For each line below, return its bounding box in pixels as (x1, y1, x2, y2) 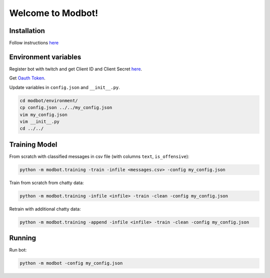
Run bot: (9, 247, 27, 253)
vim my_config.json (19, 111, 67, 117)
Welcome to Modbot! (9, 7, 98, 18)
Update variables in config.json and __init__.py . (9, 84, 120, 90)
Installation (9, 26, 45, 35)
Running (9, 234, 36, 242)
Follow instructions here (9, 40, 59, 46)
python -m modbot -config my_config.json (19, 260, 123, 266)
